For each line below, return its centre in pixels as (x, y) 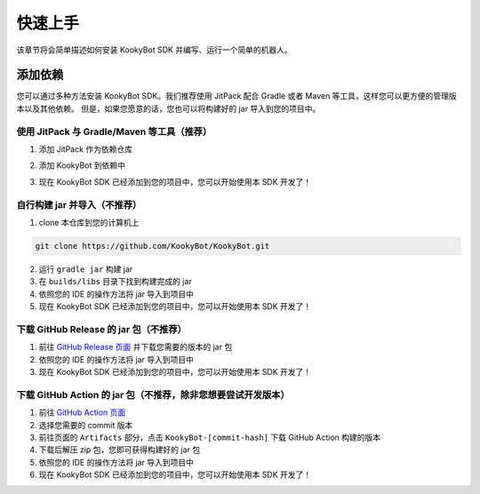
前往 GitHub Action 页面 (82, 412)
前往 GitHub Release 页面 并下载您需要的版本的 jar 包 (136, 347)
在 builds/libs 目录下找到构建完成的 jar (116, 282)
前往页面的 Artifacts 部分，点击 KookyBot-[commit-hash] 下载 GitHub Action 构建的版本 (210, 437)
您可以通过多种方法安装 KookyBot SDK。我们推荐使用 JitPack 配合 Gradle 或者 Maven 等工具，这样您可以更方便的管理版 (236, 96)
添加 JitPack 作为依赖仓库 (86, 149)
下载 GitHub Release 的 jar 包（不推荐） (101, 329)
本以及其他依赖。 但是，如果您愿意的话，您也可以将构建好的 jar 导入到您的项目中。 (168, 108)
